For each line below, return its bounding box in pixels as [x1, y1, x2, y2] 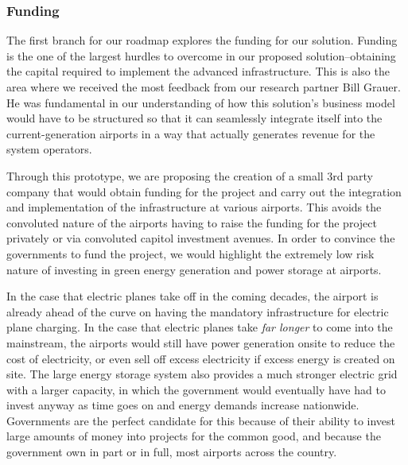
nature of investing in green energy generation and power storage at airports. [6, 261, 382, 277]
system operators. [6, 141, 92, 157]
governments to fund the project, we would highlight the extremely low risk [6, 245, 375, 262]
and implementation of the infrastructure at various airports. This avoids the [6, 199, 382, 215]
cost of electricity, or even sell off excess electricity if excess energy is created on [6, 350, 395, 366]
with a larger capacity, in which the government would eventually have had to [6, 381, 386, 397]
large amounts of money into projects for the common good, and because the [6, 428, 381, 444]
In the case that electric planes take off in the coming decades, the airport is [6, 288, 379, 304]
